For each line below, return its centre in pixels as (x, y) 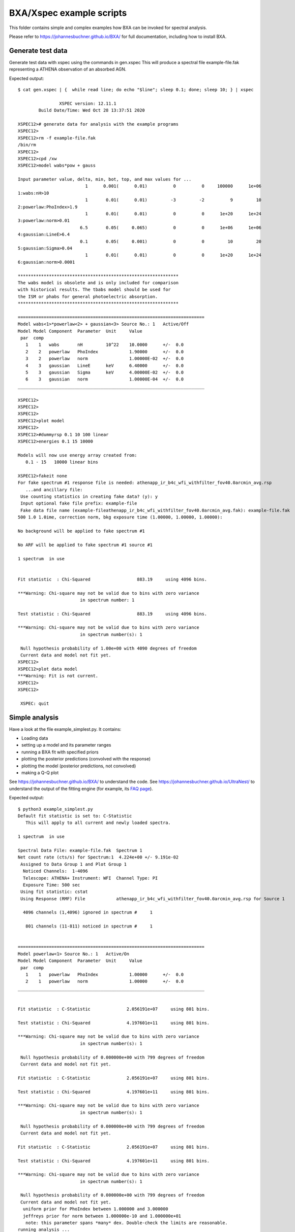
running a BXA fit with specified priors (60, 752)
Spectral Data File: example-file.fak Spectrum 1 (80, 850)
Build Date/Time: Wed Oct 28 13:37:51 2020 (92, 110)
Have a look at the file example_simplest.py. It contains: (65, 729)
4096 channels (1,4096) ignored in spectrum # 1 (88, 912)
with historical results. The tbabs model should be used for (94, 290)
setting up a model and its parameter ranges (66, 745)
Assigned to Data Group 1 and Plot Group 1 (74, 864)
